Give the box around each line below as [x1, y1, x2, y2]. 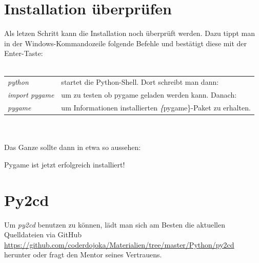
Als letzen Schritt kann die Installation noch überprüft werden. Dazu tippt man [4, 28, 255, 39]
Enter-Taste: [4, 48, 43, 59]
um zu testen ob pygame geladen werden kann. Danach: [61, 89, 237, 100]
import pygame [8, 89, 54, 100]
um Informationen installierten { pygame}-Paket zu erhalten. [61, 102, 251, 112]
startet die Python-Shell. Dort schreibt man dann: [61, 77, 219, 87]
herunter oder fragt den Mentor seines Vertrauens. [4, 249, 162, 260]
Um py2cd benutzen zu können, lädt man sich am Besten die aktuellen [4, 219, 225, 230]
